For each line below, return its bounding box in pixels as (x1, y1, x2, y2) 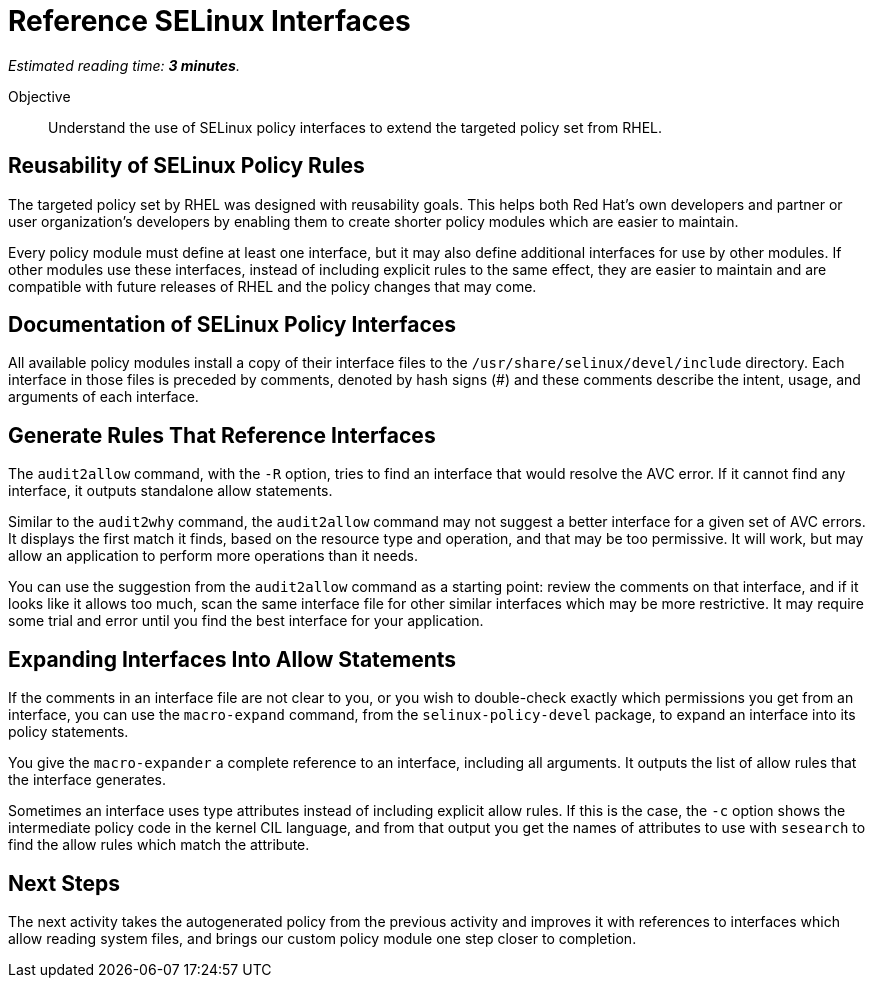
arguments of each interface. (8, 388, 199, 406)
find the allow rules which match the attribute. (8, 836, 310, 854)
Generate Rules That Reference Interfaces (8, 422, 436, 448)
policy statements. (8, 723, 129, 741)
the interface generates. (8, 771, 166, 789)
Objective (8, 87, 71, 105)
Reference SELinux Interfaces (8, 4, 411, 38)
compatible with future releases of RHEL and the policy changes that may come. (8, 277, 537, 295)
